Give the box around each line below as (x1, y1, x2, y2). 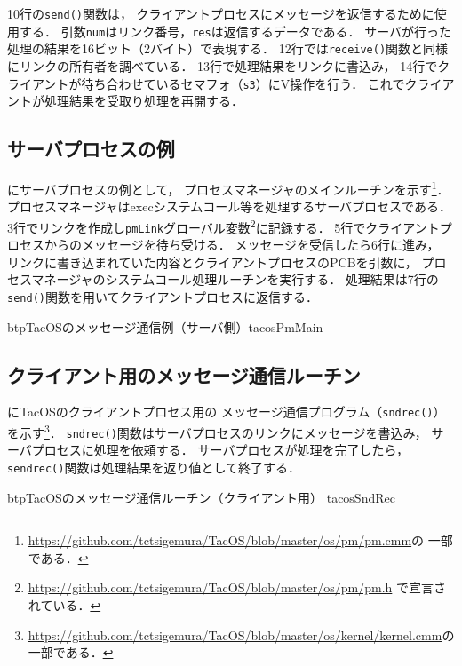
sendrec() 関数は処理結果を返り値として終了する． (7, 457, 301, 476)
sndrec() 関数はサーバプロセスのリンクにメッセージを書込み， (66, 423, 427, 441)
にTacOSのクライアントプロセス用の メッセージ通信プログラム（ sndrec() (7, 402, 434, 421)
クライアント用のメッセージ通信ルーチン (7, 361, 361, 388)
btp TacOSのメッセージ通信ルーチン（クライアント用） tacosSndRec (7, 488, 395, 506)
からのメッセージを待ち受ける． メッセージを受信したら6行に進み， (44, 235, 440, 254)
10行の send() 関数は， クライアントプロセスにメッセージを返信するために (7, 4, 434, 22)
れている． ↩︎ (28, 596, 101, 614)
